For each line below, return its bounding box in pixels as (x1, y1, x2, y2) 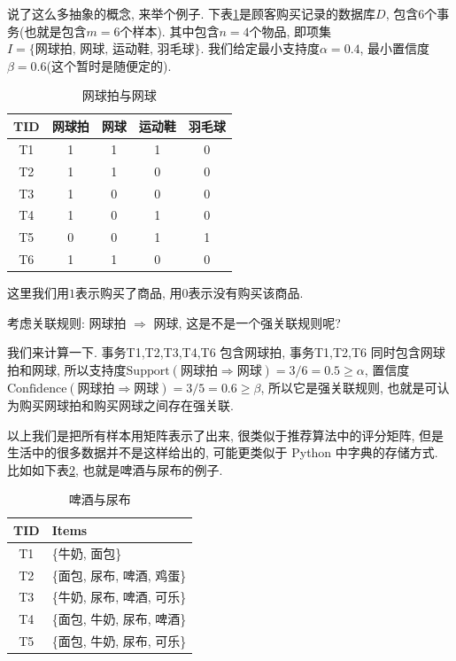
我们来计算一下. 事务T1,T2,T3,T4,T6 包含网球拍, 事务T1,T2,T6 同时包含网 (7, 343, 433, 362)
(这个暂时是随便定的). (46, 56, 172, 74)
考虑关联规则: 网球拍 (7, 313, 127, 331)
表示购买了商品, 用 (75, 284, 182, 302)
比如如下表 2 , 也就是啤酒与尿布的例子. (7, 460, 223, 478)
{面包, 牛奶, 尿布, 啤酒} (51, 610, 187, 628)
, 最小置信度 (359, 39, 430, 58)
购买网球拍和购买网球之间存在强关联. (19, 395, 234, 414)
